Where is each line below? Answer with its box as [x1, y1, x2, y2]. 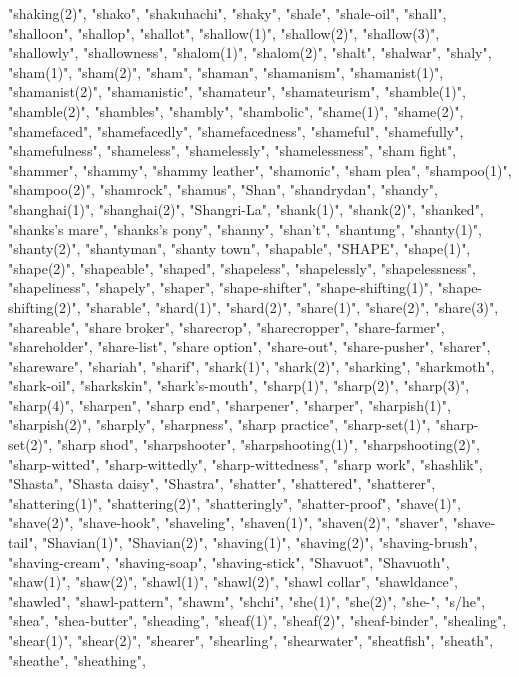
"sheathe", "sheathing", [8, 649, 146, 670]
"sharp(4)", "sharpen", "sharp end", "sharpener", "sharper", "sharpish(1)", [8, 394, 451, 415]
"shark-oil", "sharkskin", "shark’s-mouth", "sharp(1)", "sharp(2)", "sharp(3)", [8, 375, 470, 396]
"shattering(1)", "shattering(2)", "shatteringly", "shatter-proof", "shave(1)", [8, 492, 461, 513]
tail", [8, 532, 38, 553]
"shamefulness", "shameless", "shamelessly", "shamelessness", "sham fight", [8, 140, 457, 161]
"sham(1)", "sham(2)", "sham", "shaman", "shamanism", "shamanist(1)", [8, 61, 444, 82]
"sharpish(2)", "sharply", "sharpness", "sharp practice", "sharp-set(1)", [8, 414, 431, 435]
